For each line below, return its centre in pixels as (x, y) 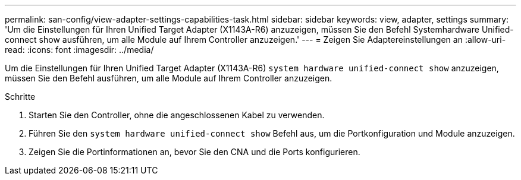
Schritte (20, 97)
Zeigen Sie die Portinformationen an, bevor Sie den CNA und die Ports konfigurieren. (194, 152)
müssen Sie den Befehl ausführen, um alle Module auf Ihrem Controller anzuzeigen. (169, 78)
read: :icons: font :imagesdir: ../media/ (79, 50)
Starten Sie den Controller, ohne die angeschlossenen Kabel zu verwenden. (177, 115)
